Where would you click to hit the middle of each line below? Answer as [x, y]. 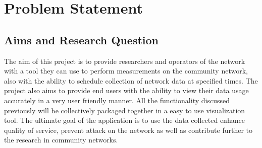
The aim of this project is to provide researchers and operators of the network [125, 61]
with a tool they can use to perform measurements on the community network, [126, 71]
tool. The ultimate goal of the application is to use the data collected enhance [124, 120]
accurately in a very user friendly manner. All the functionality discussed [117, 100]
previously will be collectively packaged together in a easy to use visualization [125, 110]
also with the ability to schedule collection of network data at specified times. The [131, 80]
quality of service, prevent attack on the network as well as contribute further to [128, 130]
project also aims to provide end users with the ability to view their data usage [126, 90]
